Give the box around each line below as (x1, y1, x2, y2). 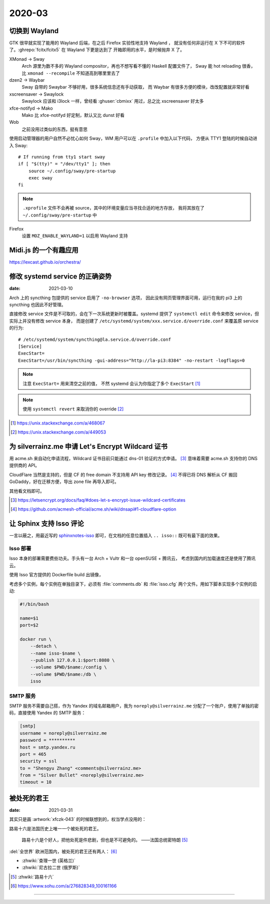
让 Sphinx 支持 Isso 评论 (9, 519, 84, 528)
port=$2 (19, 622, 38, 628)
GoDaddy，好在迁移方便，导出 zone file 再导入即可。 (9, 479, 119, 485)
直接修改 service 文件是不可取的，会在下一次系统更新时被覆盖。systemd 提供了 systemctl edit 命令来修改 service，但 (9, 311, 259, 317)
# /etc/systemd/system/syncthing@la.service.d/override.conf (18, 336, 171, 342)
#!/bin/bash (19, 601, 49, 607)
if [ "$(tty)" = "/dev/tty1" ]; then (18, 161, 111, 167)
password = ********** (19, 737, 75, 743)
